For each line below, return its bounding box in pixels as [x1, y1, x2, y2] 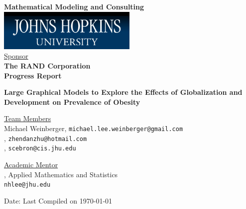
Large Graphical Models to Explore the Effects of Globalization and [4, 87, 243, 97]
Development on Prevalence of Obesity [4, 96, 140, 107]
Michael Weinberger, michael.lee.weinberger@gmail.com [4, 123, 183, 133]
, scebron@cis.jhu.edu [4, 142, 76, 153]
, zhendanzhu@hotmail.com [4, 133, 87, 143]
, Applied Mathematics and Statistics [4, 169, 118, 179]
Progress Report [4, 70, 62, 80]
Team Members [4, 113, 51, 124]
